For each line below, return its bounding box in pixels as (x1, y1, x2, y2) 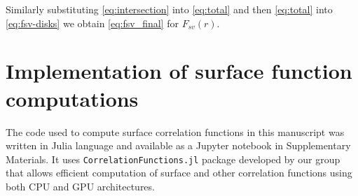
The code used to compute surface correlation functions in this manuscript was (6, 124, 345, 139)
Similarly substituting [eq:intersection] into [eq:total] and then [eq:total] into (6, 2, 333, 16)
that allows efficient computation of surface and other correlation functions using (6, 165, 352, 180)
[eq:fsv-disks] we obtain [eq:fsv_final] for (6, 15, 179, 30)
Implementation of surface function (6, 56, 352, 85)
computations (6, 84, 139, 112)
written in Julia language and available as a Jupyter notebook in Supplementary (6, 138, 351, 153)
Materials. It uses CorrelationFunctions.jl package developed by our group (6, 151, 340, 166)
